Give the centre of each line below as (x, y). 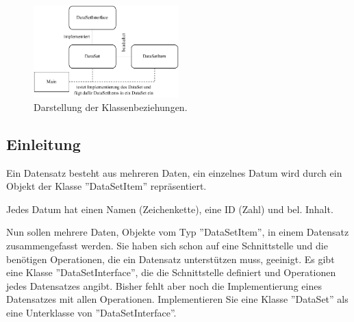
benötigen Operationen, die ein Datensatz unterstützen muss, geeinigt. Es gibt (170, 259)
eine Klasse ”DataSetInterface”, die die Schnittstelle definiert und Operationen (171, 272)
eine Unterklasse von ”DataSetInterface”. (91, 312)
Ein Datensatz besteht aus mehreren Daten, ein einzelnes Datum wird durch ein (174, 172)
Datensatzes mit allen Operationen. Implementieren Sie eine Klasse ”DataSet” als (177, 299)
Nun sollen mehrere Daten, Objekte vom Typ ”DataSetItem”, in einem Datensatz (178, 232)
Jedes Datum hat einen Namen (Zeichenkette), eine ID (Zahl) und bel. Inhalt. (170, 209)
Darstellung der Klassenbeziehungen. (111, 107)
